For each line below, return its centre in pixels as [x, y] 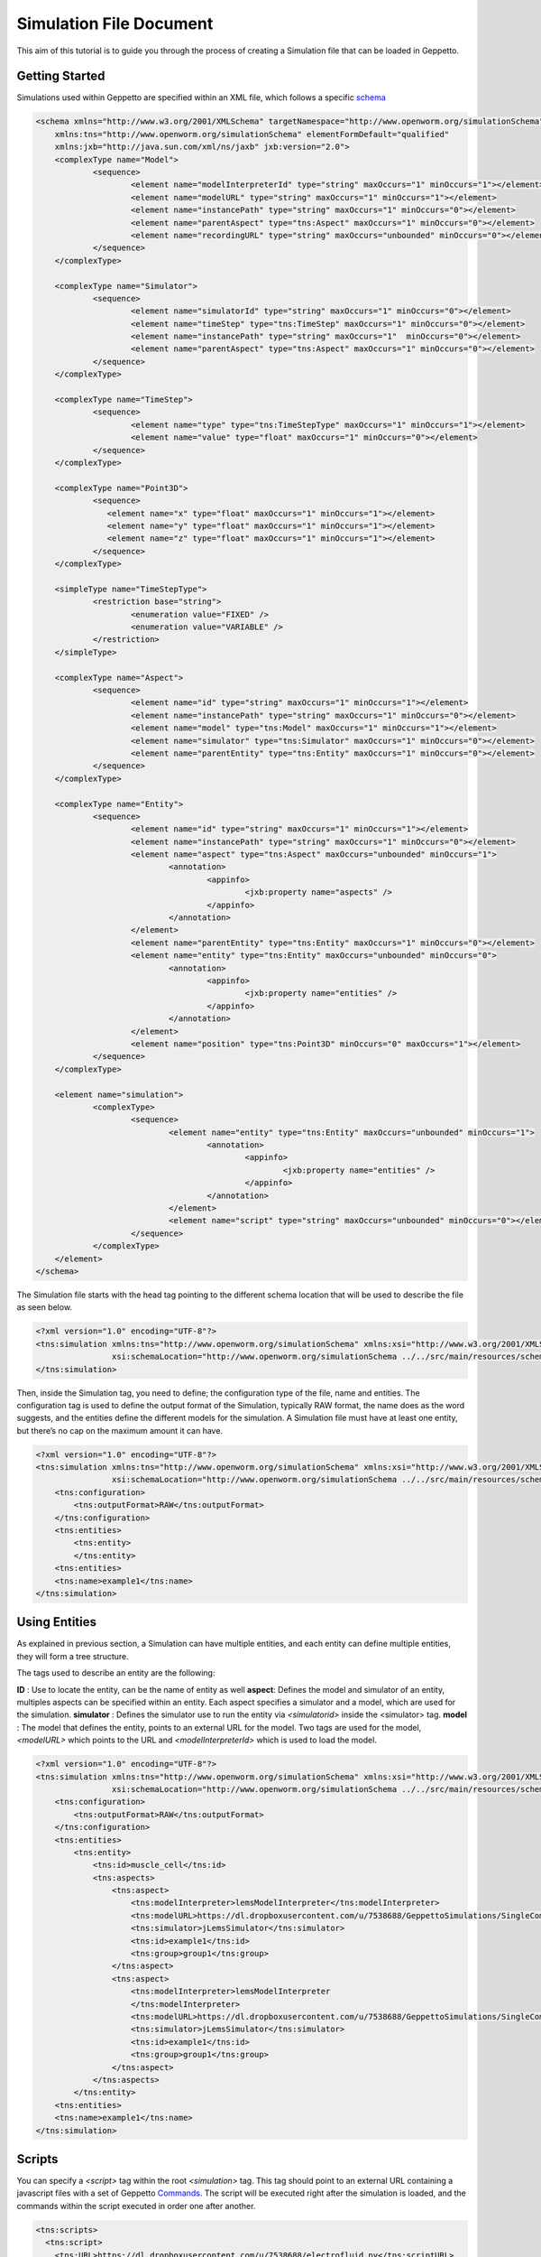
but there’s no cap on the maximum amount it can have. [120, 1430]
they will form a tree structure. [73, 1656]
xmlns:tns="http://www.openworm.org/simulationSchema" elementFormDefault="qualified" [252, 134]
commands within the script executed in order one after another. [136, 2206]
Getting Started [61, 76]
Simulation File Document [115, 23]
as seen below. [44, 1307]
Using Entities [57, 1622]
